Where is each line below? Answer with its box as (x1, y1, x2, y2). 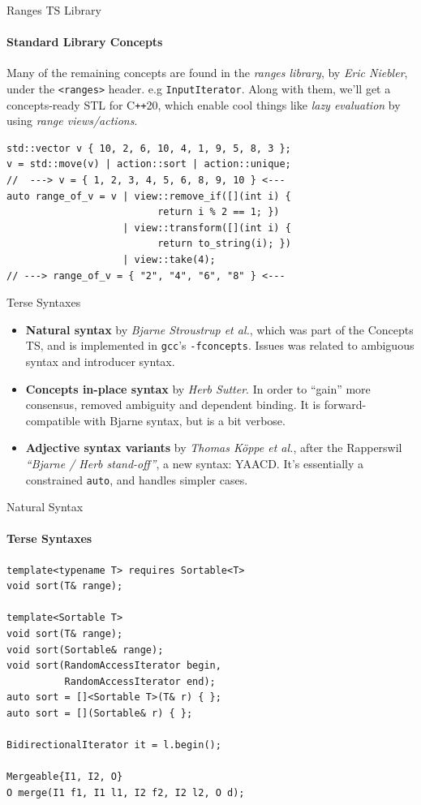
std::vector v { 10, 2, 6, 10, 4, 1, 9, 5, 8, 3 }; (6, 142, 291, 154)
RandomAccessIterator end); (64, 675, 216, 687)
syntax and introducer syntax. (25, 353, 175, 370)
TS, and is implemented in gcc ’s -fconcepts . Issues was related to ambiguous (25, 337, 415, 354)
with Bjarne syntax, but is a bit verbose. (84, 411, 286, 428)
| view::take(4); (122, 254, 216, 266)
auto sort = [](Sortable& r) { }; (6, 708, 193, 720)
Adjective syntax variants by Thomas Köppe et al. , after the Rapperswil (25, 439, 402, 456)
